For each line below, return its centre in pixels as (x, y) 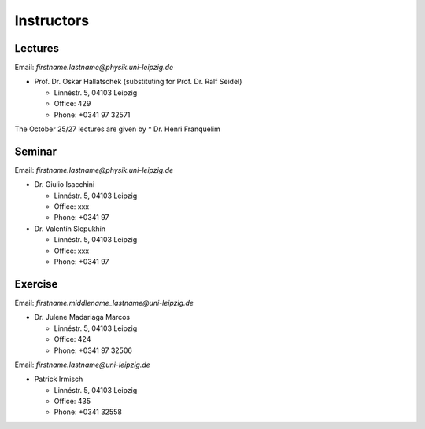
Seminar (35, 151)
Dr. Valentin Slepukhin (70, 229)
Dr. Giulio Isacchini (65, 185)
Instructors (52, 20)
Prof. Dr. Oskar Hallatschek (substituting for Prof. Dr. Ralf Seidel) (138, 82)
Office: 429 (72, 104)
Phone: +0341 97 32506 (93, 350)
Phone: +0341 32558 (88, 412)
